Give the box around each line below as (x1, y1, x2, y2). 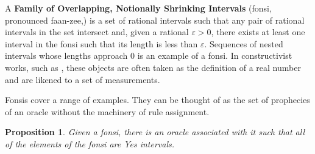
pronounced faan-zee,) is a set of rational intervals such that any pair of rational (5, 13, 305, 26)
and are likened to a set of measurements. (5, 73, 160, 85)
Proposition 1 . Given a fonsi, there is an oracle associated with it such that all (5, 126, 305, 138)
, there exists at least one (211, 25, 305, 38)
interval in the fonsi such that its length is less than (5, 37, 198, 50)
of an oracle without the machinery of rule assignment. (5, 105, 210, 118)
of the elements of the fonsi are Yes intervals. (5, 137, 175, 150)
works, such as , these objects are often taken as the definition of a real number (5, 61, 301, 73)
